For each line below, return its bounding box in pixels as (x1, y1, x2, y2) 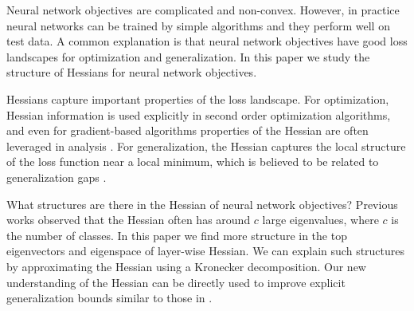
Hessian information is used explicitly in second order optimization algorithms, (6, 106, 391, 123)
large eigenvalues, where (262, 211, 379, 228)
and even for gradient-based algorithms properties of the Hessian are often (6, 122, 369, 139)
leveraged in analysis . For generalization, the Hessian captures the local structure (6, 137, 406, 154)
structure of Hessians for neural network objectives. (6, 64, 257, 81)
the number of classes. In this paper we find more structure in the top (6, 226, 347, 243)
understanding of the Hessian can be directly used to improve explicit (6, 274, 346, 290)
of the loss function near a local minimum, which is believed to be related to (6, 153, 379, 170)
